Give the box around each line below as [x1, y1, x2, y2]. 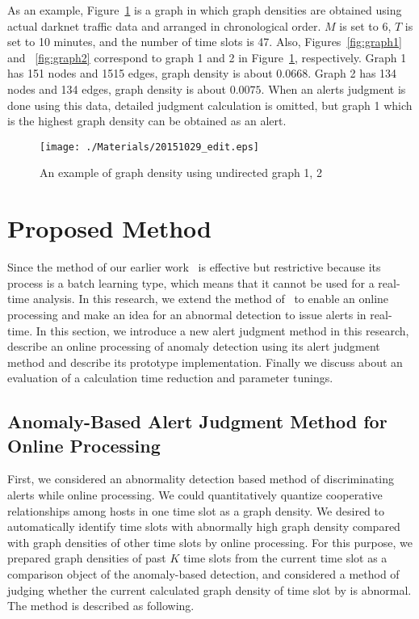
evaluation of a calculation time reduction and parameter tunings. [7, 369, 333, 386]
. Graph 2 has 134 [308, 65, 397, 82]
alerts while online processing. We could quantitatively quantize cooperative [7, 486, 383, 503]
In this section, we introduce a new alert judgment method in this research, [36, 322, 409, 339]
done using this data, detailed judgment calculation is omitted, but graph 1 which [7, 96, 413, 113]
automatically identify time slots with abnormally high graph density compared [7, 518, 400, 535]
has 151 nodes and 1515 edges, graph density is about [7, 65, 273, 82]
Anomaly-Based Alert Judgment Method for [7, 409, 388, 434]
